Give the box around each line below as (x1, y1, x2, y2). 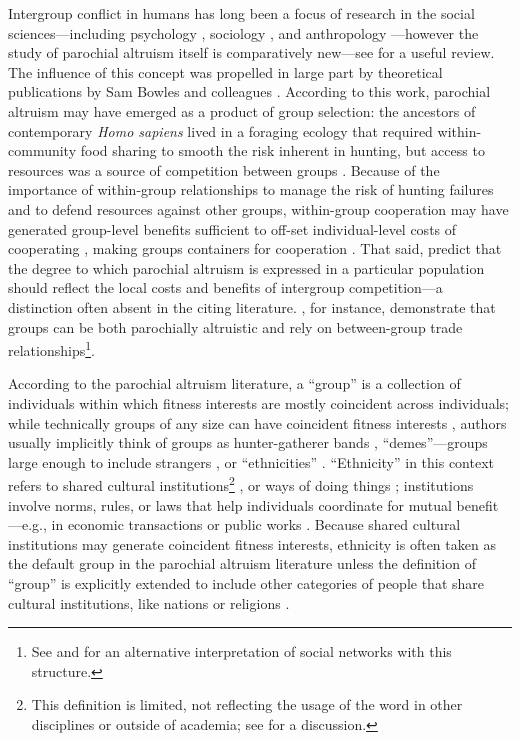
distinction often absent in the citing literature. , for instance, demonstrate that (8, 296, 496, 317)
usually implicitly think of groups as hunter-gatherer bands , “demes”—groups (8, 432, 488, 453)
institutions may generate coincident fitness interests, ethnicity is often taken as (8, 533, 496, 554)
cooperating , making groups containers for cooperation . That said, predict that (8, 238, 502, 259)
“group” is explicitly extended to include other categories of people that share (8, 572, 484, 593)
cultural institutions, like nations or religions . (8, 592, 290, 613)
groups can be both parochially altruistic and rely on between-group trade (8, 316, 463, 337)
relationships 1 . (8, 337, 95, 360)
